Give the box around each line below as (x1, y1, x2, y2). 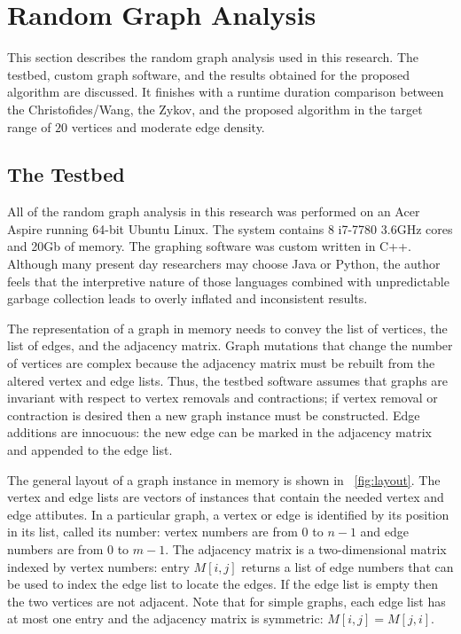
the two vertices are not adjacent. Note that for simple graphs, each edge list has (7, 591, 446, 610)
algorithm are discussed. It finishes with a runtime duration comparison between (7, 82, 444, 101)
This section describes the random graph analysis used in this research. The (7, 48, 419, 67)
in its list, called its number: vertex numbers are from (7, 522, 298, 541)
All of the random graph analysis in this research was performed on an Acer (7, 202, 420, 221)
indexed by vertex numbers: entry (7, 557, 190, 575)
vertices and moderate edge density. (71, 117, 265, 136)
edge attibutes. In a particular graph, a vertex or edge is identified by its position (7, 505, 449, 523)
